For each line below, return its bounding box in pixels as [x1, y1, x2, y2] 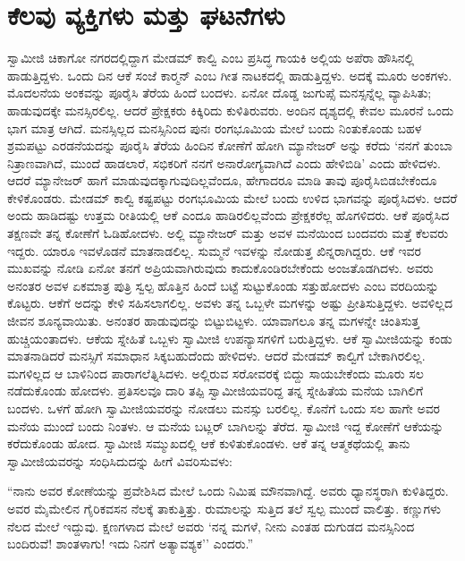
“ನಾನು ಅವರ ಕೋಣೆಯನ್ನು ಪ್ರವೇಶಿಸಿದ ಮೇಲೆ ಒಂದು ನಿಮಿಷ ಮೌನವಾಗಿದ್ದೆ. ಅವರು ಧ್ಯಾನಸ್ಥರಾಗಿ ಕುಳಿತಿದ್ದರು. [7, 481, 449, 500]
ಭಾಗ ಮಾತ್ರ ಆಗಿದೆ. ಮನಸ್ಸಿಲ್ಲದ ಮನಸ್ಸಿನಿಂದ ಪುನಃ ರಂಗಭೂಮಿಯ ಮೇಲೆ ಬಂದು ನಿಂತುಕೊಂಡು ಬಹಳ [7, 118, 422, 137]
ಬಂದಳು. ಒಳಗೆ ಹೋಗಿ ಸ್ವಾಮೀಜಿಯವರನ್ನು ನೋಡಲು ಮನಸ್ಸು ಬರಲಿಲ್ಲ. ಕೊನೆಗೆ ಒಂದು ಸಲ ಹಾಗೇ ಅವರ [7, 399, 441, 417]
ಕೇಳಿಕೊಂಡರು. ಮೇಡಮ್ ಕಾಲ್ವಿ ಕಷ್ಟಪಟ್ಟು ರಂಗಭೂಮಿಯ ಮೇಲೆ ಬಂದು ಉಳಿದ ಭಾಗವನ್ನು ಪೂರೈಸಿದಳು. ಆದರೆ [7, 188, 458, 207]
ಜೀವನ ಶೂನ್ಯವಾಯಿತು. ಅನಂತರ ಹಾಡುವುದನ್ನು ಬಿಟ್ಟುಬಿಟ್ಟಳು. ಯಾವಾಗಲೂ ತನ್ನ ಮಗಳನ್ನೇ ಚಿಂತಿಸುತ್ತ [7, 311, 419, 330]
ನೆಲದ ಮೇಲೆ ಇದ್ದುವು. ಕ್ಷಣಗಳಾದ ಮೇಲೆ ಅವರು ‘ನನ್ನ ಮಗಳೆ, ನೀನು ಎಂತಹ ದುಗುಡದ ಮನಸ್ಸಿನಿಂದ [7, 516, 415, 535]
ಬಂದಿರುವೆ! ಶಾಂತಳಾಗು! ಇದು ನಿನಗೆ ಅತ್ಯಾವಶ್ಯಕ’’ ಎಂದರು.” [7, 534, 254, 553]
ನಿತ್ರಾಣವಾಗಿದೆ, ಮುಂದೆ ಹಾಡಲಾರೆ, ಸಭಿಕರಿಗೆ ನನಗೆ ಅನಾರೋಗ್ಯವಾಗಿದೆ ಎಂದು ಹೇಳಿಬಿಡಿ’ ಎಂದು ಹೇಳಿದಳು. [7, 153, 442, 172]
